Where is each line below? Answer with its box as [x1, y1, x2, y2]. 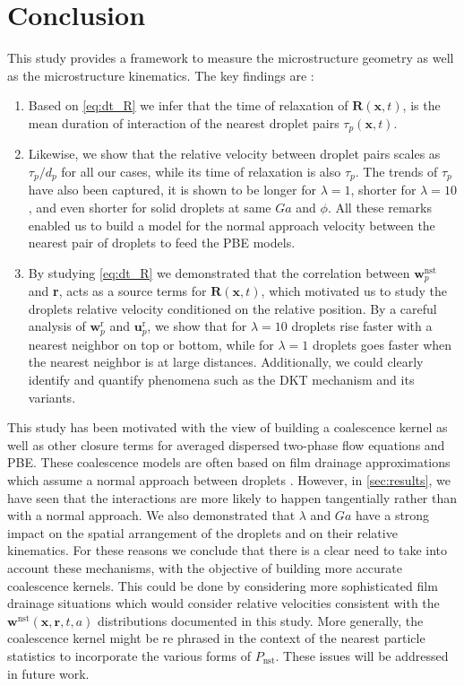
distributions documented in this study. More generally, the [97, 611, 424, 630]
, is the [402, 96, 441, 115]
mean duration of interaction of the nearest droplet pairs [28, 113, 339, 132]
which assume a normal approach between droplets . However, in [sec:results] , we [7, 471, 451, 490]
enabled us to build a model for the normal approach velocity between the [28, 215, 435, 234]
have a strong [355, 506, 430, 525]
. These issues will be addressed [275, 646, 449, 664]
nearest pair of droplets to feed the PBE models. [28, 233, 296, 252]
